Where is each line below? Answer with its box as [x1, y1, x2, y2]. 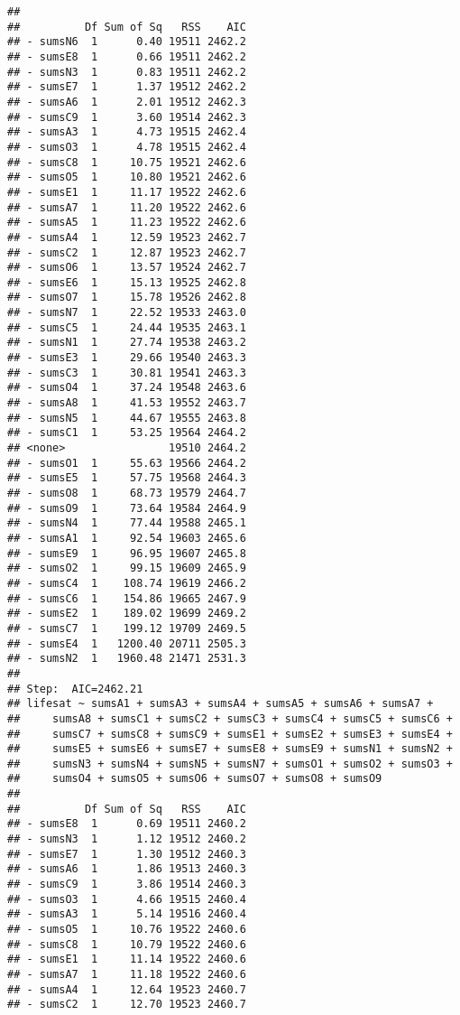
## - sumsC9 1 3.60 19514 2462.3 [7, 110, 246, 124]
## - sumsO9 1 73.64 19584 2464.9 [7, 501, 246, 515]
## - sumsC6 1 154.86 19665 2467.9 [7, 591, 246, 605]
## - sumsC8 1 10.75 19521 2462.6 [7, 155, 246, 169]
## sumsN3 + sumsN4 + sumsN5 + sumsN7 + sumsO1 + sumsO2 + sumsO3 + [7, 757, 453, 770]
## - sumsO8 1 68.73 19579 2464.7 [7, 487, 246, 499]
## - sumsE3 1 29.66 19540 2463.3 [7, 351, 246, 365]
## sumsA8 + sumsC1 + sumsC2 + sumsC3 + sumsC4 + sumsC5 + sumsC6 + [7, 712, 453, 725]
